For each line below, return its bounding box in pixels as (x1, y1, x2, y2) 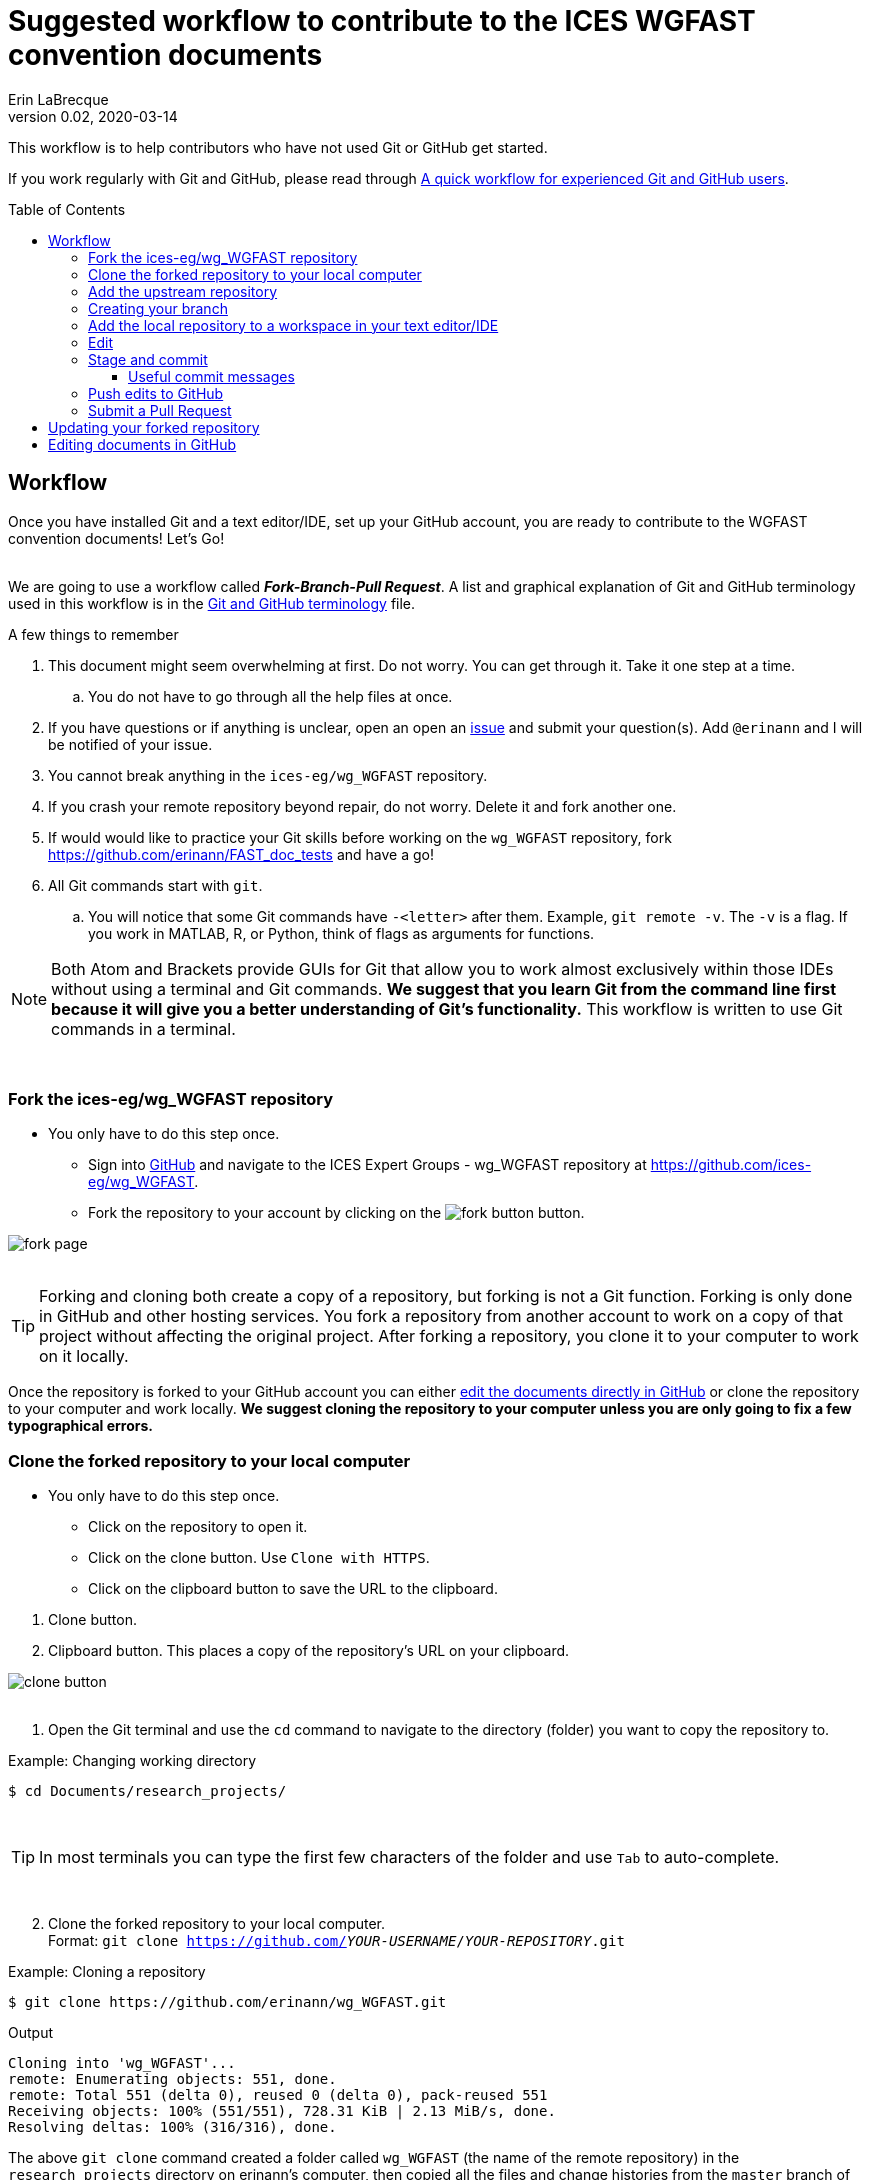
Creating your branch (88, 299, 228, 317)
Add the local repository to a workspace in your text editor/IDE (88, 316, 499, 334)
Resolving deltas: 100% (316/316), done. (8, 2119, 337, 2136)
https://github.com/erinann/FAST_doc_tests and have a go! (48, 845, 435, 863)
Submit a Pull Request (88, 401, 232, 419)
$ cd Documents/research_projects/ (8, 1783, 287, 1800)
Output (8, 2024, 53, 2042)
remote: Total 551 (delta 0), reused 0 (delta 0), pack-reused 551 (8, 2087, 548, 2104)
